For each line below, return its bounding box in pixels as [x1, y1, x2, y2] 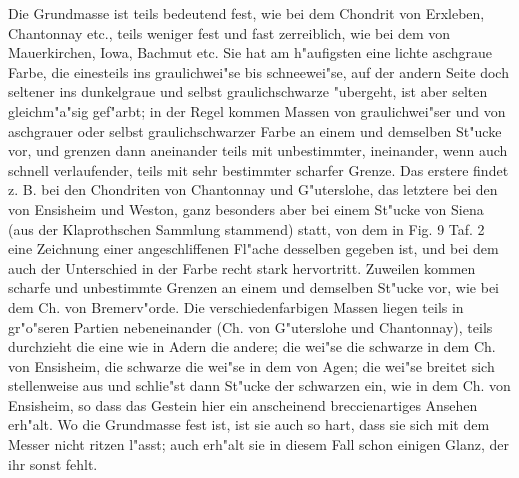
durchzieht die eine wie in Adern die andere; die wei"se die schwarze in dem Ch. [8, 336, 496, 357]
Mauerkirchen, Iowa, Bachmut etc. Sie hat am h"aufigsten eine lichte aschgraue [8, 42, 492, 63]
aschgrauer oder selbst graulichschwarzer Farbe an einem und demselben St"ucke [8, 120, 502, 141]
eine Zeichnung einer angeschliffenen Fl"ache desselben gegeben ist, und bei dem [8, 238, 499, 259]
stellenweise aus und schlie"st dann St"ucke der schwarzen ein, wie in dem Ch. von [8, 375, 511, 396]
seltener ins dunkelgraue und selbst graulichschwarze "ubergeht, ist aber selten [8, 81, 488, 102]
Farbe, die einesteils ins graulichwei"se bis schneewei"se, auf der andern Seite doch [8, 61, 509, 82]
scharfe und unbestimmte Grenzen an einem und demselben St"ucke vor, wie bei [8, 277, 499, 298]
